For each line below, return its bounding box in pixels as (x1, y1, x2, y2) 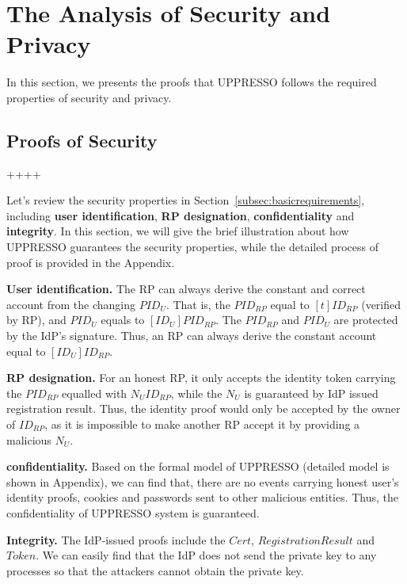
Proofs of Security (6, 128, 158, 152)
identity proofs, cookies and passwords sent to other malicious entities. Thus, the (6, 489, 399, 506)
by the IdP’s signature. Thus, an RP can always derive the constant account (6, 327, 377, 344)
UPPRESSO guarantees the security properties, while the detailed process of (6, 239, 378, 255)
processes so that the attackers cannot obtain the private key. (6, 562, 304, 578)
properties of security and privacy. (6, 89, 172, 105)
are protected (333, 311, 398, 328)
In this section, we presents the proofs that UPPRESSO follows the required (6, 74, 377, 90)
